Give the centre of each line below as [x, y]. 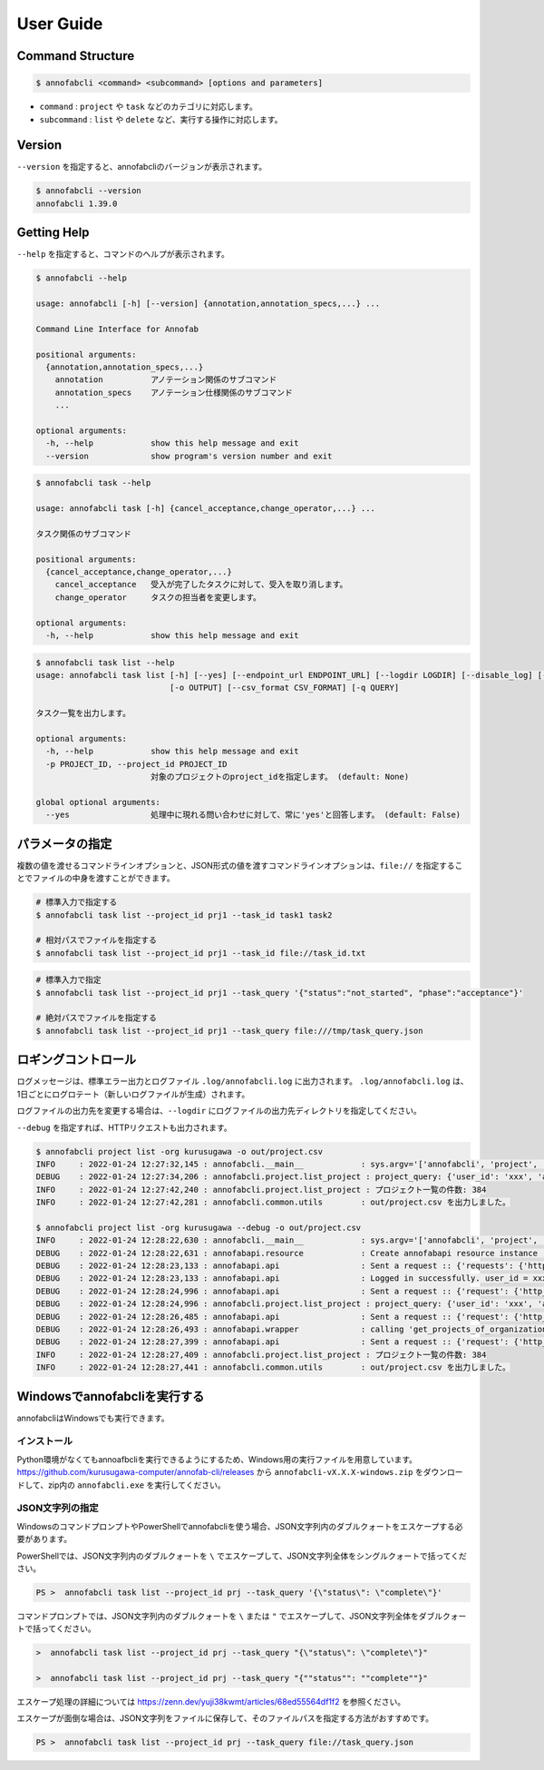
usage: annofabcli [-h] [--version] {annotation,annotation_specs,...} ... [208, 304]
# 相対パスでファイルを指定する [97, 940]
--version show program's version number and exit [189, 456]
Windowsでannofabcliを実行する [111, 1396]
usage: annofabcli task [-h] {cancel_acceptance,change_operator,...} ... [206, 509]
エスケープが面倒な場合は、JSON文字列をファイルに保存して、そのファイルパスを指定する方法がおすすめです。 [225, 1718]
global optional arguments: [98, 802]
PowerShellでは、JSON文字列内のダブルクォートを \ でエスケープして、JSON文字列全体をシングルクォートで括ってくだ [242, 1556]
